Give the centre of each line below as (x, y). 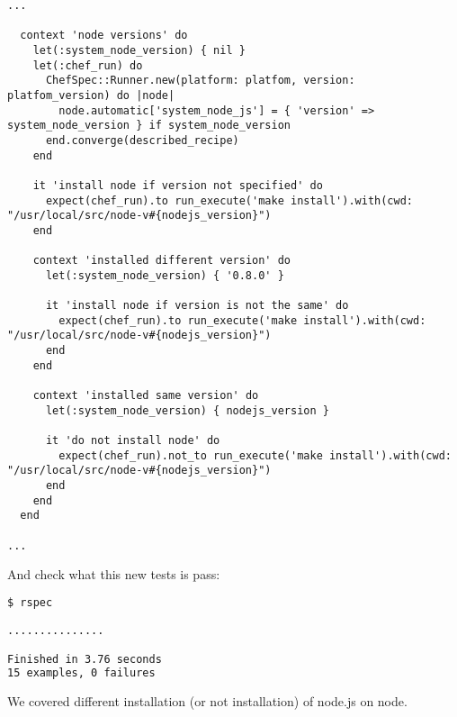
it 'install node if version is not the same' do (197, 306)
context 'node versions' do (104, 36)
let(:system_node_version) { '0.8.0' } (165, 275)
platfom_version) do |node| (91, 95)
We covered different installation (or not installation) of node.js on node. (207, 700)
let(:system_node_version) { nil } (139, 50)
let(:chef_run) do (88, 65)
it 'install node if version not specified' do (178, 185)
